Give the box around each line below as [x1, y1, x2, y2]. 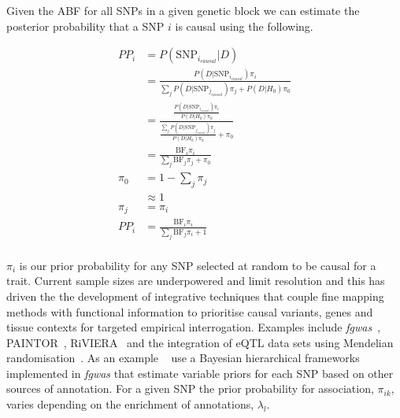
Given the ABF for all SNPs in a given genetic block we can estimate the [6, 2, 360, 18]
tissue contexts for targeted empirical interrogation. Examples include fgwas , [6, 319, 381, 335]
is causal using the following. [175, 17, 313, 34]
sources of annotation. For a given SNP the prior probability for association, [6, 380, 374, 397]
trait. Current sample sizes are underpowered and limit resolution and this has [6, 272, 385, 289]
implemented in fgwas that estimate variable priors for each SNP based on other [6, 364, 394, 381]
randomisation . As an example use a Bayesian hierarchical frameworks [6, 350, 360, 366]
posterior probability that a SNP [6, 17, 165, 34]
